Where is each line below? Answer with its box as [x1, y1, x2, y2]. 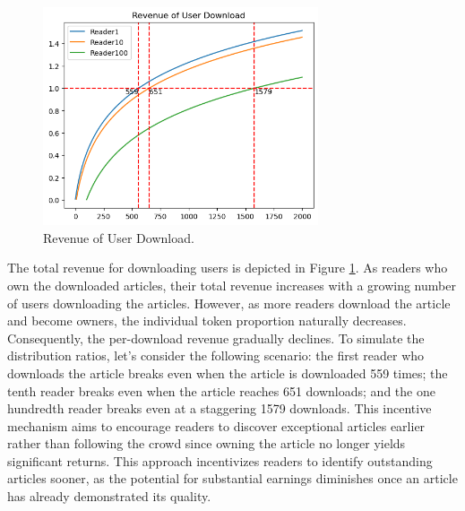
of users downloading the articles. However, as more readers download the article [7, 293, 451, 312]
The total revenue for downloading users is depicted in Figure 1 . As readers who [7, 258, 448, 277]
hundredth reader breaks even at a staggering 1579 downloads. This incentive [7, 399, 432, 418]
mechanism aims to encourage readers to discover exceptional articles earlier [7, 416, 426, 435]
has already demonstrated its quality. [7, 487, 211, 506]
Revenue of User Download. [43, 228, 194, 247]
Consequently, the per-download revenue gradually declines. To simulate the [7, 328, 425, 347]
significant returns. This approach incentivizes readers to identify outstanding [7, 451, 433, 470]
